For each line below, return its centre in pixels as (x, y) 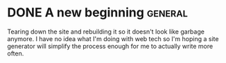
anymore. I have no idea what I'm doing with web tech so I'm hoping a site (113, 38)
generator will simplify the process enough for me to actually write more (110, 46)
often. (16, 53)
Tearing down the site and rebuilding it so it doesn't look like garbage (106, 32)
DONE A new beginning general (98, 13)
